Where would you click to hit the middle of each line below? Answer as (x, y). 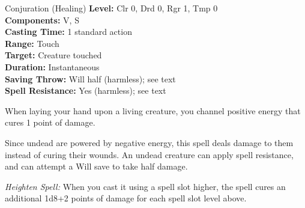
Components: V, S (42, 20)
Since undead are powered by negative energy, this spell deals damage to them (149, 142)
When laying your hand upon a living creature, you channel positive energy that (153, 110)
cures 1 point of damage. (50, 122)
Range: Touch (32, 43)
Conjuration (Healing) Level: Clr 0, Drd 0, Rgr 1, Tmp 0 (111, 8)
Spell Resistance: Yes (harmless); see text (86, 90)
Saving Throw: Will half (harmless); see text (90, 78)
